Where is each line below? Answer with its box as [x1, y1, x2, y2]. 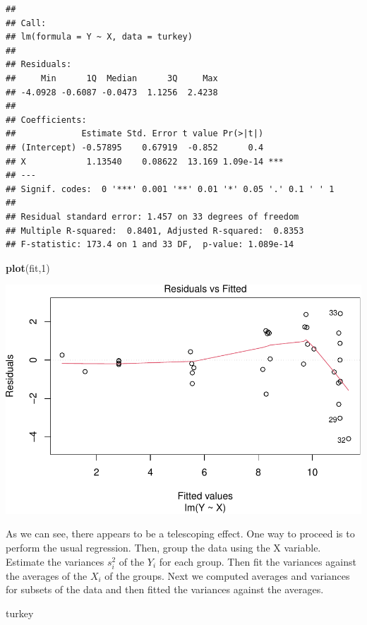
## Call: [6, 18, 47, 28]
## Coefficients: [6, 114, 87, 125]
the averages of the [6, 568, 88, 583]
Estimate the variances [6, 554, 104, 569]
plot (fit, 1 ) [6, 260, 50, 275]
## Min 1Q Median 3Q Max [6, 73, 218, 83]
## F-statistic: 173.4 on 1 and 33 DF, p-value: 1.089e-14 [6, 239, 294, 250]
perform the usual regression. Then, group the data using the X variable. [6, 540, 321, 554]
